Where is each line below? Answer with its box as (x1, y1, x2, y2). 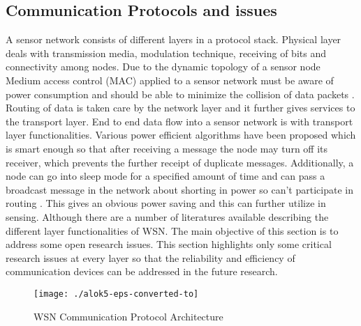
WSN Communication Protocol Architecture (34, 309, 223, 323)
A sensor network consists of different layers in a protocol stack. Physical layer (6, 32, 341, 47)
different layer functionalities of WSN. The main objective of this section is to (6, 223, 339, 238)
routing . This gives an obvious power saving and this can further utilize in (6, 196, 326, 210)
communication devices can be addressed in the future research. (6, 264, 278, 279)
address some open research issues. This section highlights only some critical (6, 237, 332, 251)
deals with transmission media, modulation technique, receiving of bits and (6, 45, 326, 60)
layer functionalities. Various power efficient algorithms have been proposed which (6, 127, 356, 142)
